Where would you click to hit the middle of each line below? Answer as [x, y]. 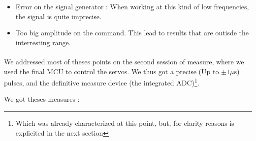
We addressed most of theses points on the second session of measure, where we [124, 61]
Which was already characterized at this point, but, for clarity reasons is [125, 123]
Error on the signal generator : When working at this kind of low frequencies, [132, 6]
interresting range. [43, 42]
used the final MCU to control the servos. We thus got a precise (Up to [112, 71]
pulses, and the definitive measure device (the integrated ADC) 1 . [102, 82]
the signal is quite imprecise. [58, 16]
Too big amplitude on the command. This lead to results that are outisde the [132, 33]
